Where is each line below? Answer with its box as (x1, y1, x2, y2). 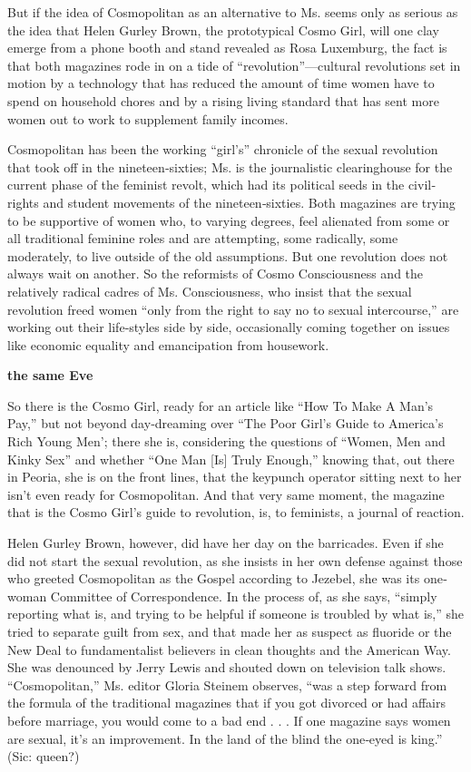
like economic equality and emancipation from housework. (7, 335, 329, 354)
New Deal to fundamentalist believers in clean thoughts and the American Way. (7, 640, 451, 659)
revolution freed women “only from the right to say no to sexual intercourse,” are (7, 299, 459, 318)
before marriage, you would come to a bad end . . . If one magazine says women (7, 710, 451, 729)
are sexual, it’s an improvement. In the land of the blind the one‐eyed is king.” (7, 728, 443, 748)
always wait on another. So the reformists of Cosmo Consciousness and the (7, 264, 424, 283)
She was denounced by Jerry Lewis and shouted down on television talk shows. (7, 658, 446, 677)
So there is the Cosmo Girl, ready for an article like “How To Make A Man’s (7, 396, 434, 415)
